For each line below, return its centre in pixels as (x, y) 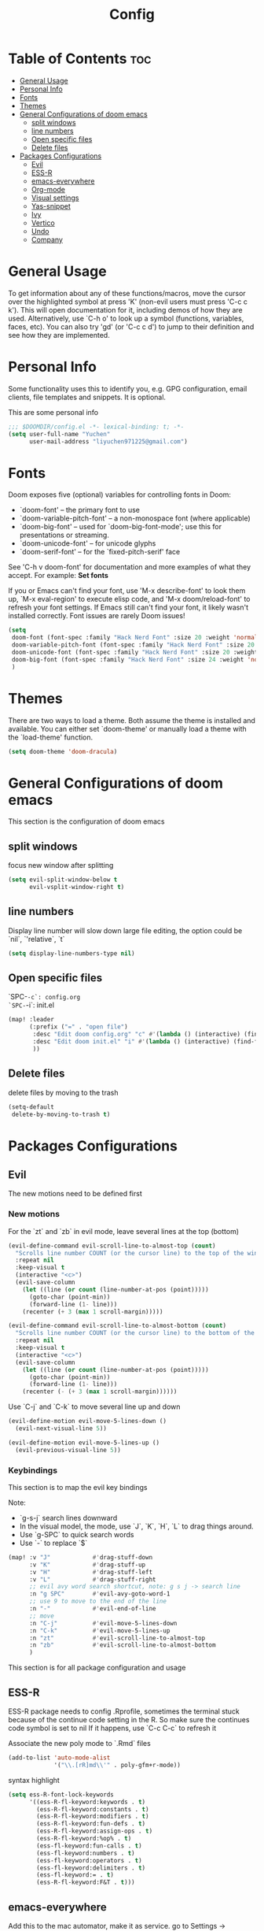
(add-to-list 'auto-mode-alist (59, 1758)
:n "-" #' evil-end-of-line (92, 1609)
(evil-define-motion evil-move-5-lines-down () (88, 1421)
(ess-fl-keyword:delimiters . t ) (91, 1868)
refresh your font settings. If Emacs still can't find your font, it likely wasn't (128, 607)
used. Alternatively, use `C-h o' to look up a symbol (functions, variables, (126, 318)
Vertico (43, 223)
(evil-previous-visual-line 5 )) (68, 1450)
